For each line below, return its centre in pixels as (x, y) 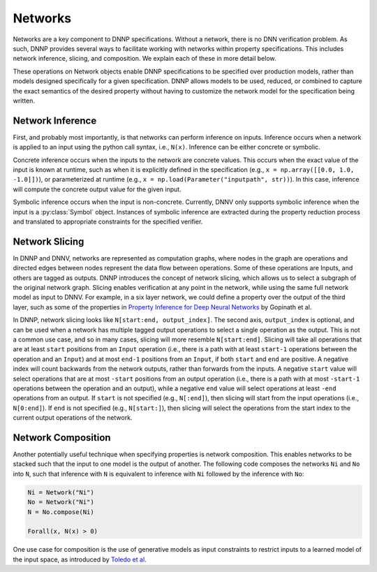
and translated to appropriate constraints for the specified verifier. (108, 221)
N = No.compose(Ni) (61, 512)
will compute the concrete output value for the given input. (97, 189)
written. (24, 101)
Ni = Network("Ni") (61, 492)
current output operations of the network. (73, 418)
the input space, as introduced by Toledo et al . (80, 559)
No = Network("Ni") (61, 502)
